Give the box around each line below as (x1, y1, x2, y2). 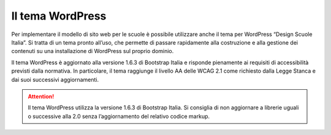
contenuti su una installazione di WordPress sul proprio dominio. (11, 48, 174, 55)
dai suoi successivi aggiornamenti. (11, 76, 99, 83)
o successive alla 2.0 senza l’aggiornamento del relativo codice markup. (28, 112, 210, 120)
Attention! (28, 92, 55, 100)
